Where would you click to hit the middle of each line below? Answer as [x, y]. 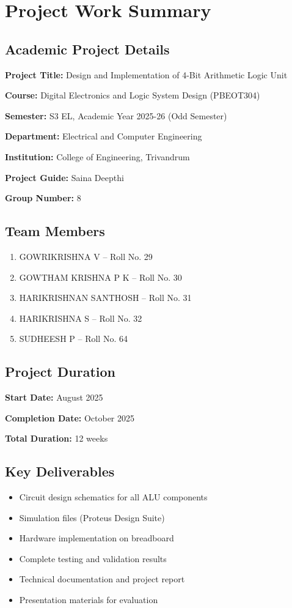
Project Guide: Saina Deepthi [64, 177]
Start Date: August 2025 [54, 397]
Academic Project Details [87, 49]
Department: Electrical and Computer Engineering [104, 136]
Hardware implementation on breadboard [97, 538]
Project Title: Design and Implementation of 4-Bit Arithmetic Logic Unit [146, 74]
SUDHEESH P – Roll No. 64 [73, 339]
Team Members [55, 231]
